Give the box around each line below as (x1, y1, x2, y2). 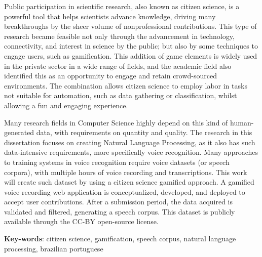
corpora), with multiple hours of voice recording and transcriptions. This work (4, 166, 247, 177)
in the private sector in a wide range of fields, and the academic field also (4, 60, 232, 71)
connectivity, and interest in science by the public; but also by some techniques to (4, 40, 258, 51)
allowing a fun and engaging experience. (4, 100, 128, 110)
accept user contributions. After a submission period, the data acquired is (4, 196, 233, 207)
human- (230, 117, 254, 127)
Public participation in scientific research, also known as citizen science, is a (4, 1, 240, 11)
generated (4, 127, 34, 138)
